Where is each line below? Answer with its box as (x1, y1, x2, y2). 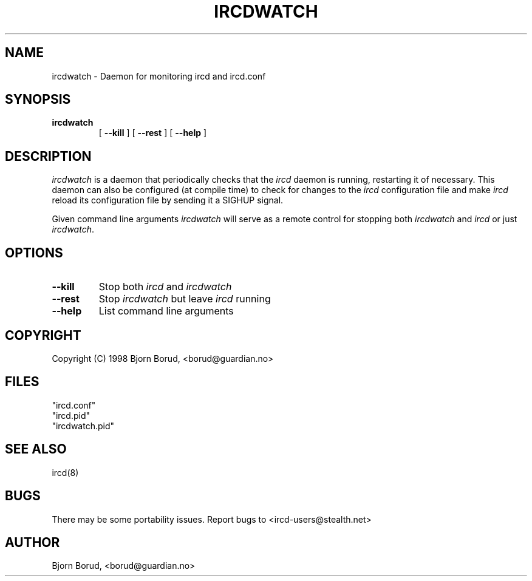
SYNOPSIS (5, 92, 71, 107)
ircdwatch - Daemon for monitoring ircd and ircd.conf (52, 70, 266, 81)
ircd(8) (52, 467, 79, 478)
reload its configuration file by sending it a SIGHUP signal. (52, 195, 284, 206)
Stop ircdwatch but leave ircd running (98, 293, 271, 305)
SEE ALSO (5, 441, 67, 457)
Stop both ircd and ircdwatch (98, 280, 232, 293)
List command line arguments (98, 305, 234, 318)
